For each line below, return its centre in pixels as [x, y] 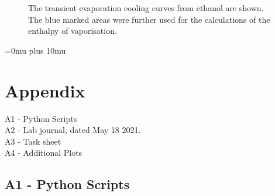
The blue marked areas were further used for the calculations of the [149, 19]
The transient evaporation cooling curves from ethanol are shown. [146, 8]
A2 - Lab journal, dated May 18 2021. [73, 130]
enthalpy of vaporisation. [73, 31]
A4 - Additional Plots [44, 153]
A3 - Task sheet [33, 141]
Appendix [45, 90]
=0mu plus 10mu [35, 50]
